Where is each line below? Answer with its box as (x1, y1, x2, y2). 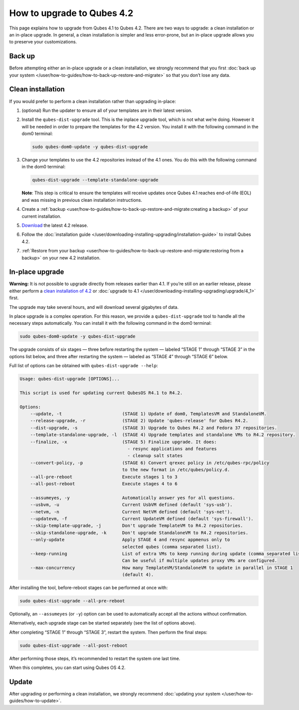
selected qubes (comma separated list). (122, 544, 222, 550)
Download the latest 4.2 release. (21, 222, 88, 228)
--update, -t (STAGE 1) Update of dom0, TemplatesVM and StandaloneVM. (30, 411, 267, 417)
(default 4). (122, 572, 154, 578)
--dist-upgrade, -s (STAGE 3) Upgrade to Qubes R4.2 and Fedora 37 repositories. (30, 425, 278, 431)
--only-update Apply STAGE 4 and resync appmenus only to (30, 537, 230, 543)
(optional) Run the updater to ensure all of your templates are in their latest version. (21, 107, 193, 113)
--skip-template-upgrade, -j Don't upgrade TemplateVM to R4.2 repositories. (30, 523, 244, 529)
